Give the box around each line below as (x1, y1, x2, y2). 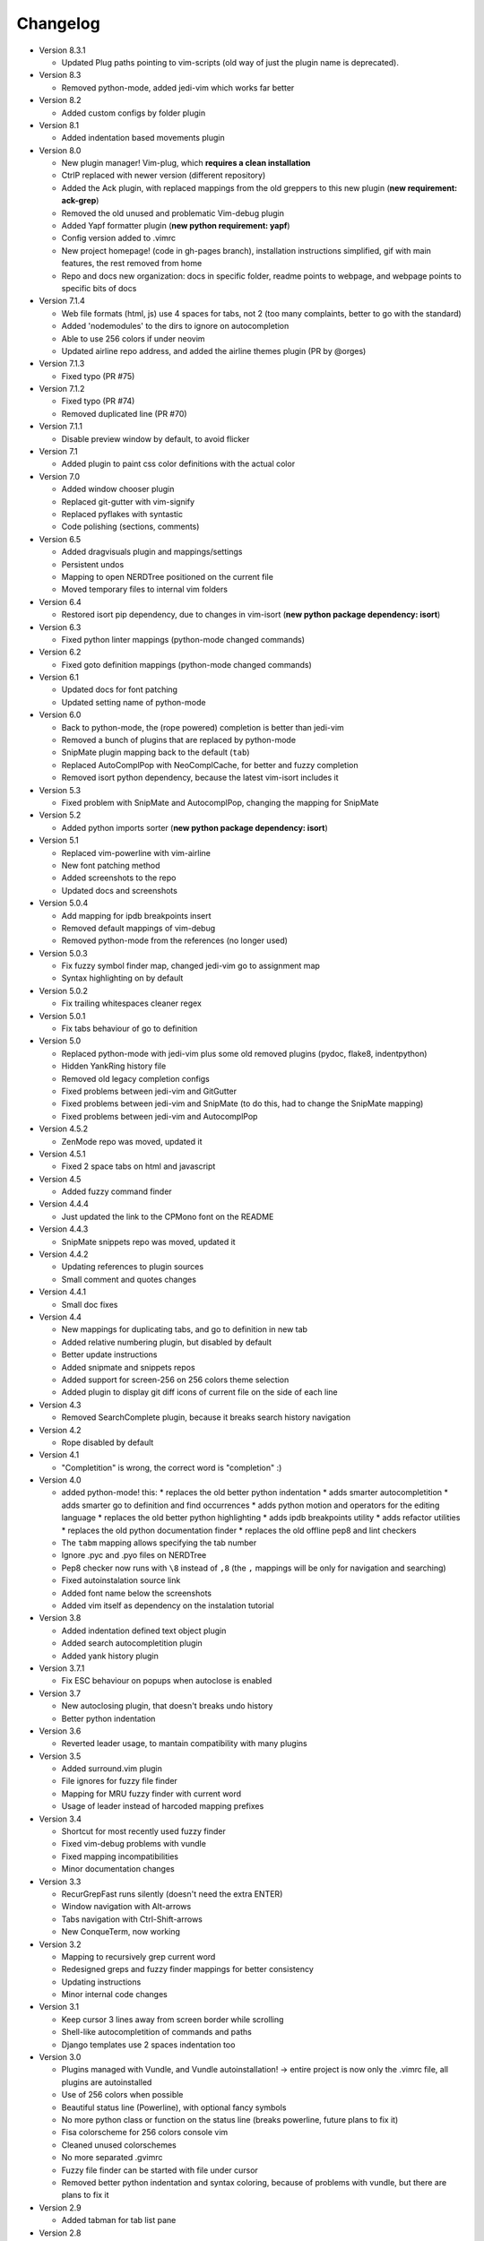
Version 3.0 (39, 2052, 82, 2063)
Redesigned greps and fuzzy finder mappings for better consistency (61, 1964, 314, 1975)
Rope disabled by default (61, 1437, 154, 1448)
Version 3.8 (39, 1613, 82, 1623)
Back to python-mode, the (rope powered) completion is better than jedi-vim (61, 722, 344, 732)
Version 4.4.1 (39, 1286, 87, 1297)
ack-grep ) (61, 195, 99, 206)
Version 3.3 (39, 1876, 82, 1887)
